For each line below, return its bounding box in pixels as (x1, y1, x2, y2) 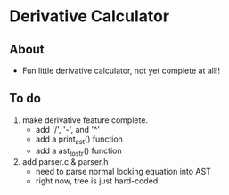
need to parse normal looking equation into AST (35, 167, 211, 177)
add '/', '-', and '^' (35, 124, 101, 134)
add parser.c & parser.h (21, 157, 109, 167)
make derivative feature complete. (21, 114, 149, 126)
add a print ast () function (35, 134, 123, 146)
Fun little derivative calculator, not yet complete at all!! (21, 65, 221, 76)
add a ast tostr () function (35, 145, 122, 158)
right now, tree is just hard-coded (35, 175, 159, 186)
